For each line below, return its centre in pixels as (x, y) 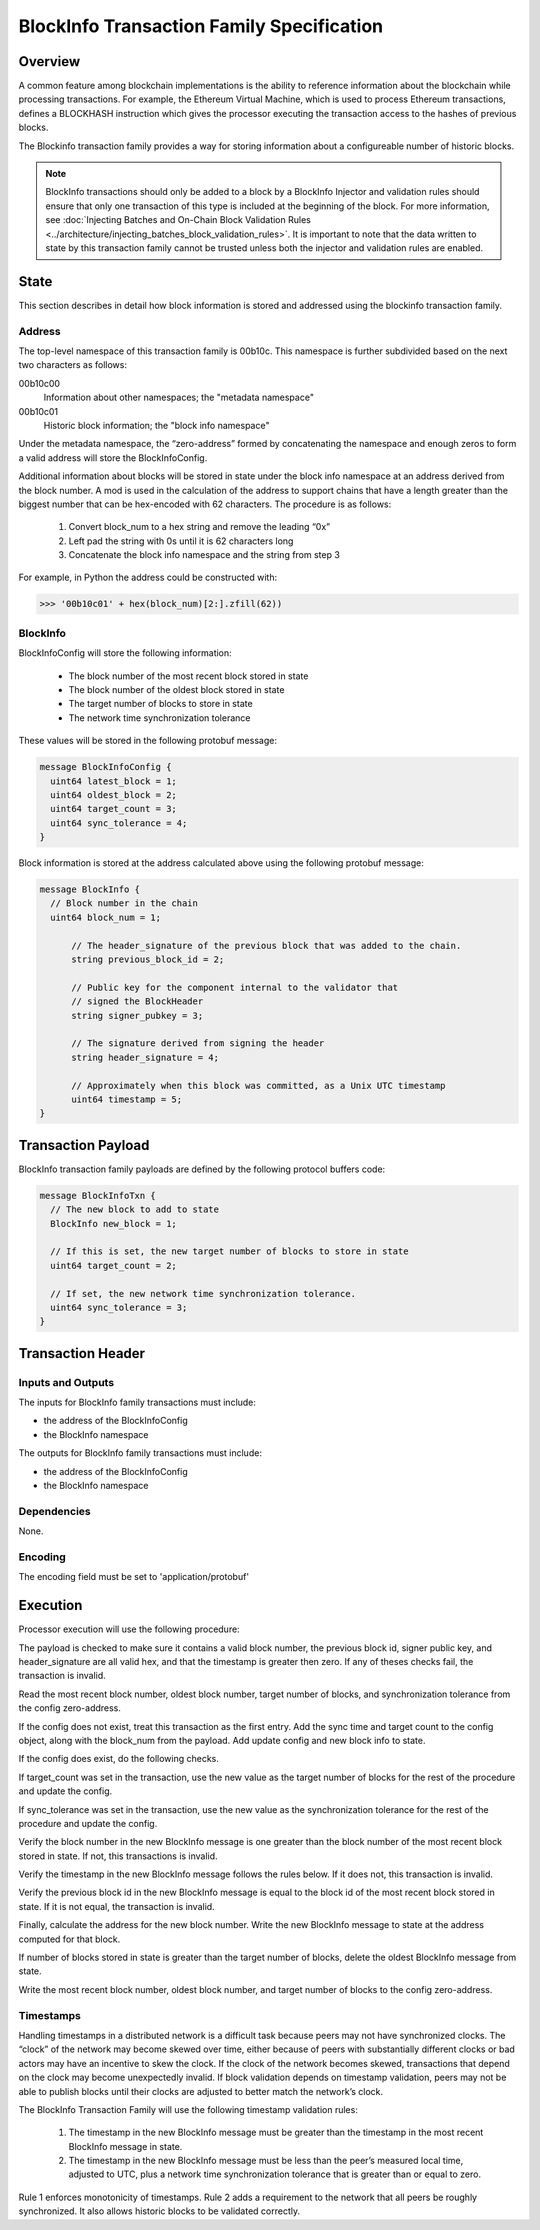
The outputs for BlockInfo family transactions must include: (140, 1453)
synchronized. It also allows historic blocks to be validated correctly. (159, 2211)
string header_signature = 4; (145, 1057)
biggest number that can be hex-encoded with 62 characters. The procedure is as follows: (205, 504)
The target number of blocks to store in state (161, 704)
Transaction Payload (84, 1145)
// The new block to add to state (135, 1209)
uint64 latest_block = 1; (113, 781)
